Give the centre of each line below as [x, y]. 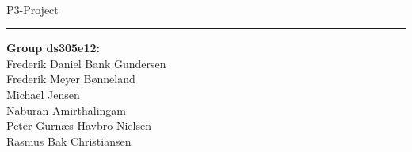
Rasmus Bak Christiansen [69, 141]
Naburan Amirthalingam [67, 110]
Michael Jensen [43, 94]
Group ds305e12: [53, 48]
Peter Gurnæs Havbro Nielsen [79, 125]
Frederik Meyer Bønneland [71, 79]
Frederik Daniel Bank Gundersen [86, 63]
